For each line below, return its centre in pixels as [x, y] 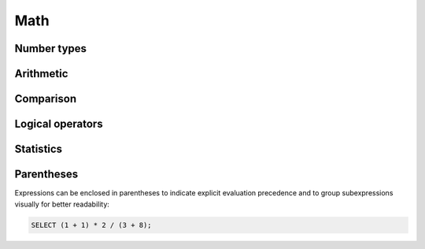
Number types [50, 48]
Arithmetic [41, 74]
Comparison [46, 99]
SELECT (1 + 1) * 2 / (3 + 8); [92, 225]
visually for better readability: [62, 204]
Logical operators [59, 124]
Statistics [39, 149]
